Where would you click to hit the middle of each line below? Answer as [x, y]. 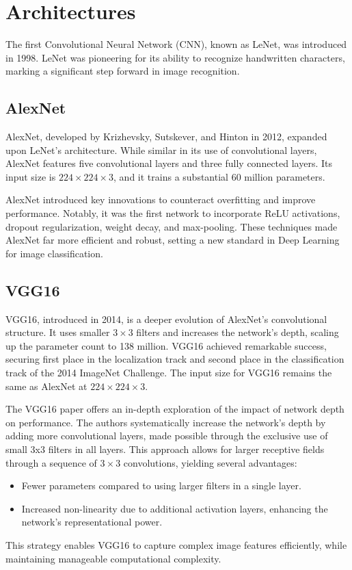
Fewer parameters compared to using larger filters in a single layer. [161, 485]
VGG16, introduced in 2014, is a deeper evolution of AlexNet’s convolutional [166, 319]
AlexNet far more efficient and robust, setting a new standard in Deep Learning [173, 240]
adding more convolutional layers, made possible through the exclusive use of [167, 436]
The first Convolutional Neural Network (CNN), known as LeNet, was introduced [176, 44]
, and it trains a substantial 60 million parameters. [219, 176]
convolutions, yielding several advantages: [210, 462]
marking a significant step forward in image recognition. [123, 71]
